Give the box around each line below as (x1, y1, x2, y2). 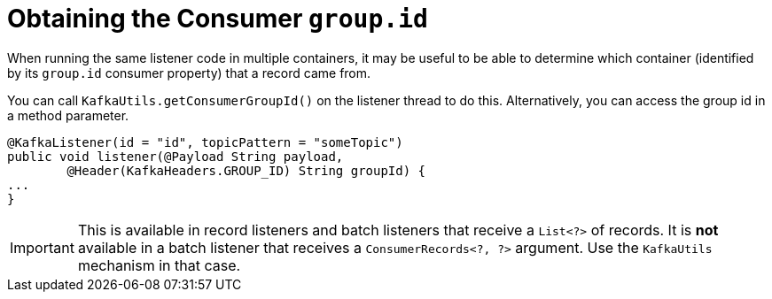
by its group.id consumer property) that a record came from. (7, 65, 371, 80)
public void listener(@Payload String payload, (7, 149, 344, 164)
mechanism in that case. (77, 256, 241, 274)
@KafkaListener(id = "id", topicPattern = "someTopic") (7, 134, 403, 149)
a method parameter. (7, 107, 129, 123)
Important (10, 238, 74, 257)
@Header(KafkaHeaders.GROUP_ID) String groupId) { (66, 163, 426, 178)
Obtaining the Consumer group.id (7, 4, 428, 34)
